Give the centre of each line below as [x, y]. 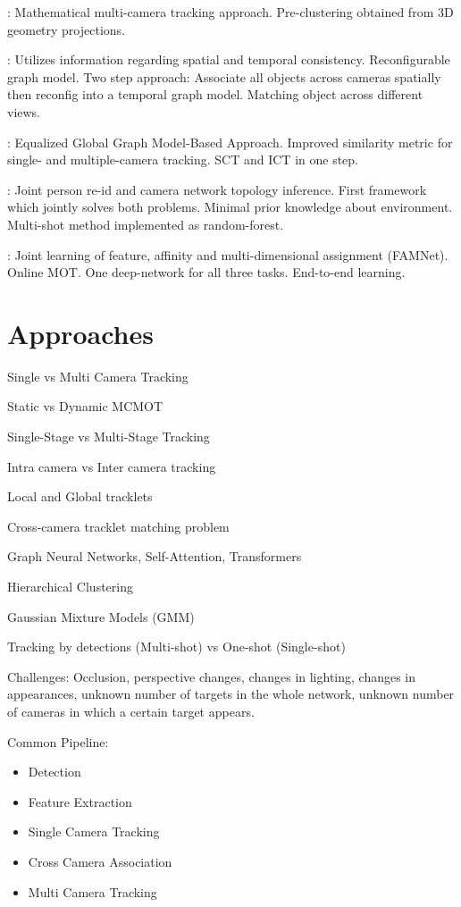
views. [24, 111]
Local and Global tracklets [80, 496]
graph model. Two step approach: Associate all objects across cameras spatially [224, 76]
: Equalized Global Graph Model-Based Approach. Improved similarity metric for [230, 142]
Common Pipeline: [58, 741]
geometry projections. [66, 29]
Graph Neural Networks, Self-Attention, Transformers [155, 556]
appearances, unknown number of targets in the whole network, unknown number [231, 694]
